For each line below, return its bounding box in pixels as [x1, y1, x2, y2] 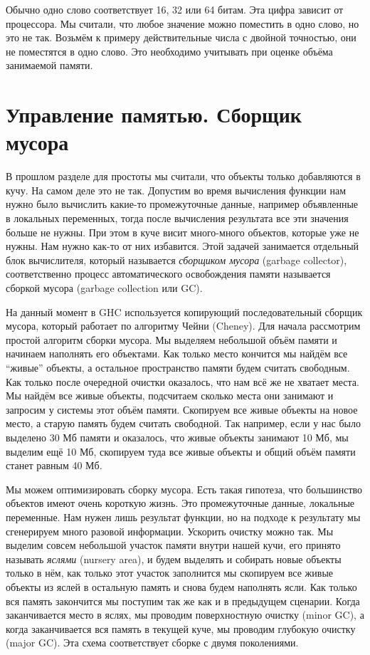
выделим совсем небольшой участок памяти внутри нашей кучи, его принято [6, 538, 341, 552]
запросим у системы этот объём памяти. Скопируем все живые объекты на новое [6, 402, 358, 416]
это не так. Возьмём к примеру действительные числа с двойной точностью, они [6, 30, 356, 45]
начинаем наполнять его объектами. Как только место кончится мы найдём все [6, 346, 348, 361]
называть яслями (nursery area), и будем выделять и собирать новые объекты [6, 551, 342, 566]
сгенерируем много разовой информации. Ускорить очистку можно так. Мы [6, 523, 334, 538]
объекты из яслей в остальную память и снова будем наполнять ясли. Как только [6, 579, 357, 594]
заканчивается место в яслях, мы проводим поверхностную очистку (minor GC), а [6, 607, 364, 622]
